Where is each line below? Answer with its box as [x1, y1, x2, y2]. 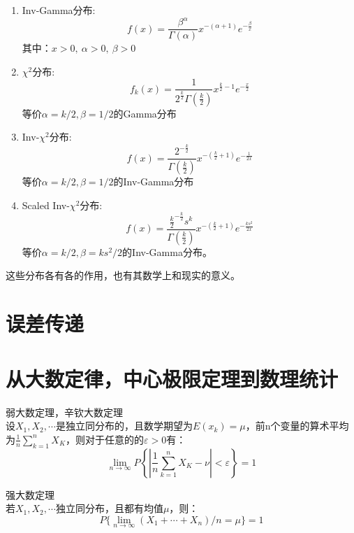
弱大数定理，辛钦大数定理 [6, 404, 123, 419]
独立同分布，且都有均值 [55, 501, 163, 516]
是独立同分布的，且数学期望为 [55, 418, 193, 433]
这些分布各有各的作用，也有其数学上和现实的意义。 [6, 268, 240, 283]
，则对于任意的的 [66, 432, 144, 446]
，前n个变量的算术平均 [245, 418, 349, 433]
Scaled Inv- [22, 197, 70, 212]
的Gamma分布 [113, 106, 177, 120]
